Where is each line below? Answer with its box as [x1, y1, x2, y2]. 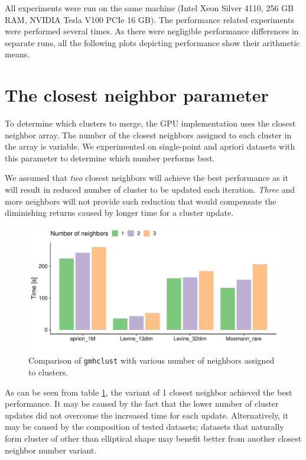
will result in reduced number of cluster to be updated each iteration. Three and [5, 183, 295, 196]
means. [5, 48, 30, 60]
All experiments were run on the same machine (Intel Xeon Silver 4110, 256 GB [5, 2, 294, 14]
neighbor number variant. [5, 443, 97, 456]
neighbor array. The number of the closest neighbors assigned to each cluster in [5, 128, 292, 141]
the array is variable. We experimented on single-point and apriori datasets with [5, 140, 295, 153]
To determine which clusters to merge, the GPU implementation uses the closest [5, 117, 296, 129]
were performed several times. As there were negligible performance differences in [5, 25, 299, 37]
